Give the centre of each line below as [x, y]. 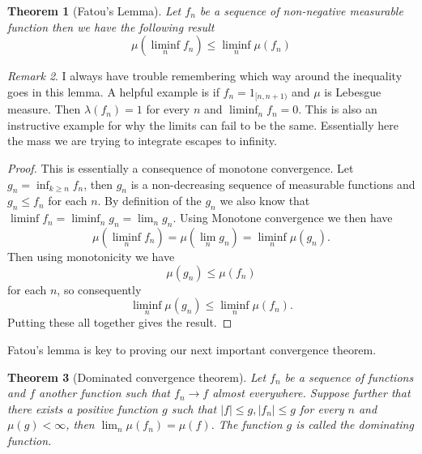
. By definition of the [149, 201]
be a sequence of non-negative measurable [301, 11]
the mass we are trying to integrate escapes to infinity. [142, 141]
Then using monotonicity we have [91, 256]
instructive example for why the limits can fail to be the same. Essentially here [203, 124]
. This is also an [338, 109]
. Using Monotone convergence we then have [283, 218]
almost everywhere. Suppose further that [311, 393]
